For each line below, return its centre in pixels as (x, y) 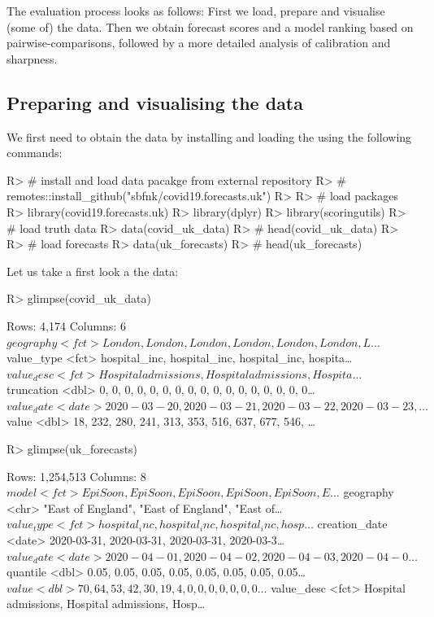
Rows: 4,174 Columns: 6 (66, 325)
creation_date (352, 524)
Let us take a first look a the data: (93, 271)
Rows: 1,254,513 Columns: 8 (76, 476)
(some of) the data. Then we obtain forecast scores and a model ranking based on (210, 26)
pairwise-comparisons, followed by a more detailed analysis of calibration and (199, 43)
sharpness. (32, 58)
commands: (35, 153)
